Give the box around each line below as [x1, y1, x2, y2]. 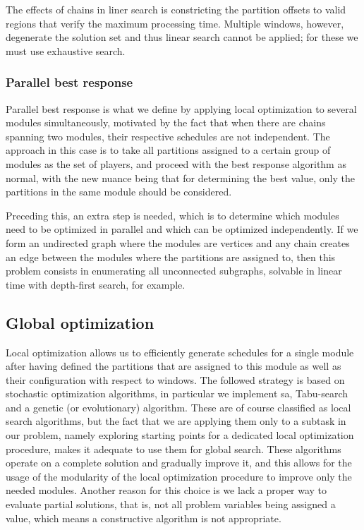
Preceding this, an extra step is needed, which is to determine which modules [6, 207, 339, 222]
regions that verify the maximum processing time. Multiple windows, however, [6, 16, 344, 30]
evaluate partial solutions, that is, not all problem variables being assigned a [6, 497, 336, 512]
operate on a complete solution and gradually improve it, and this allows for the [6, 455, 352, 470]
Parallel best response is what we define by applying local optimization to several [6, 101, 357, 116]
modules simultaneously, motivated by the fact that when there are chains [6, 115, 326, 130]
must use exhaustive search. [6, 43, 126, 58]
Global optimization [6, 311, 154, 333]
